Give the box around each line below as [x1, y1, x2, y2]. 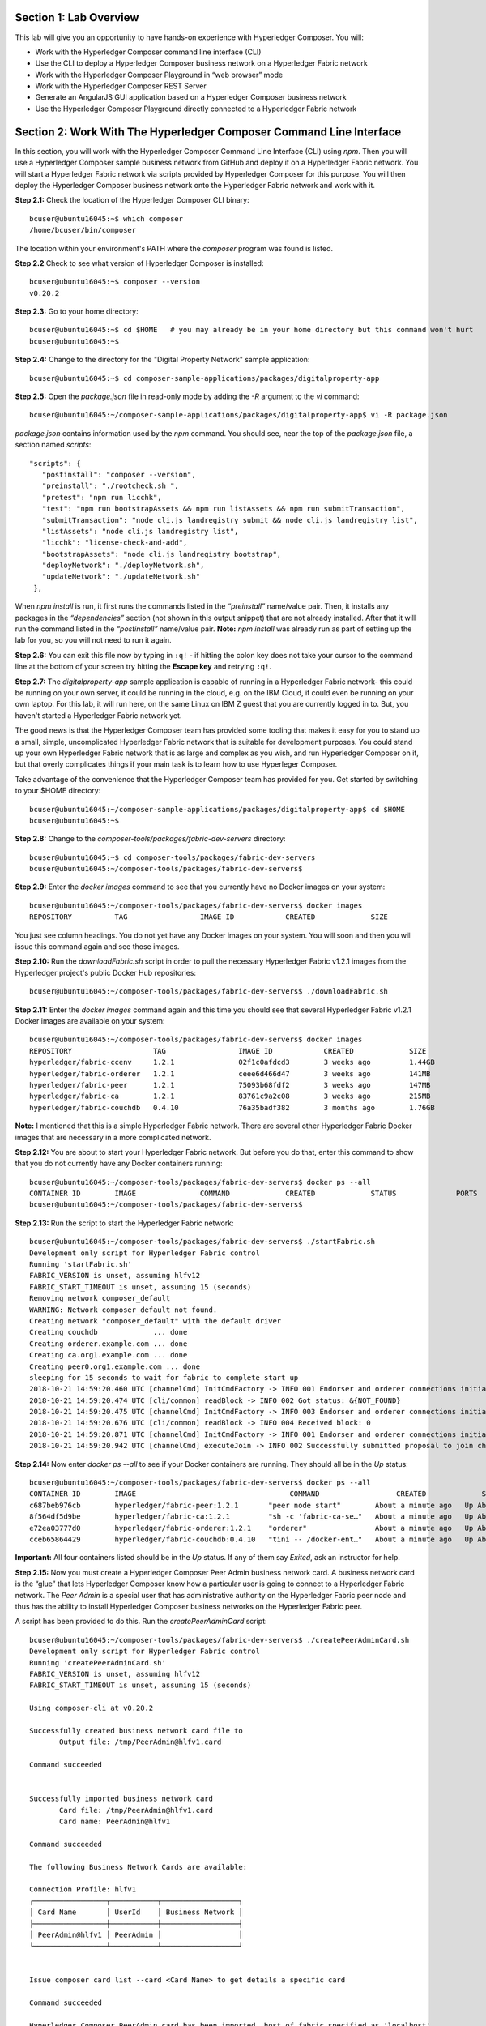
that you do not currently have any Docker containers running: [15, 1159, 223, 1169]
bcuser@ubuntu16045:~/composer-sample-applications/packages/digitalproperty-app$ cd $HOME [29, 805, 405, 814]
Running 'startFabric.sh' [29, 1260, 133, 1269]
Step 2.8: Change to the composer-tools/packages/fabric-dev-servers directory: [15, 834, 287, 844]
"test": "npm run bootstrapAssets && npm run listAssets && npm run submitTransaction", [41, 504, 405, 514]
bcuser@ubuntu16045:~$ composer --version [29, 277, 201, 287]
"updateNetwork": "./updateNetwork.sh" [41, 572, 201, 581]
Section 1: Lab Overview [15, 11, 139, 24]
